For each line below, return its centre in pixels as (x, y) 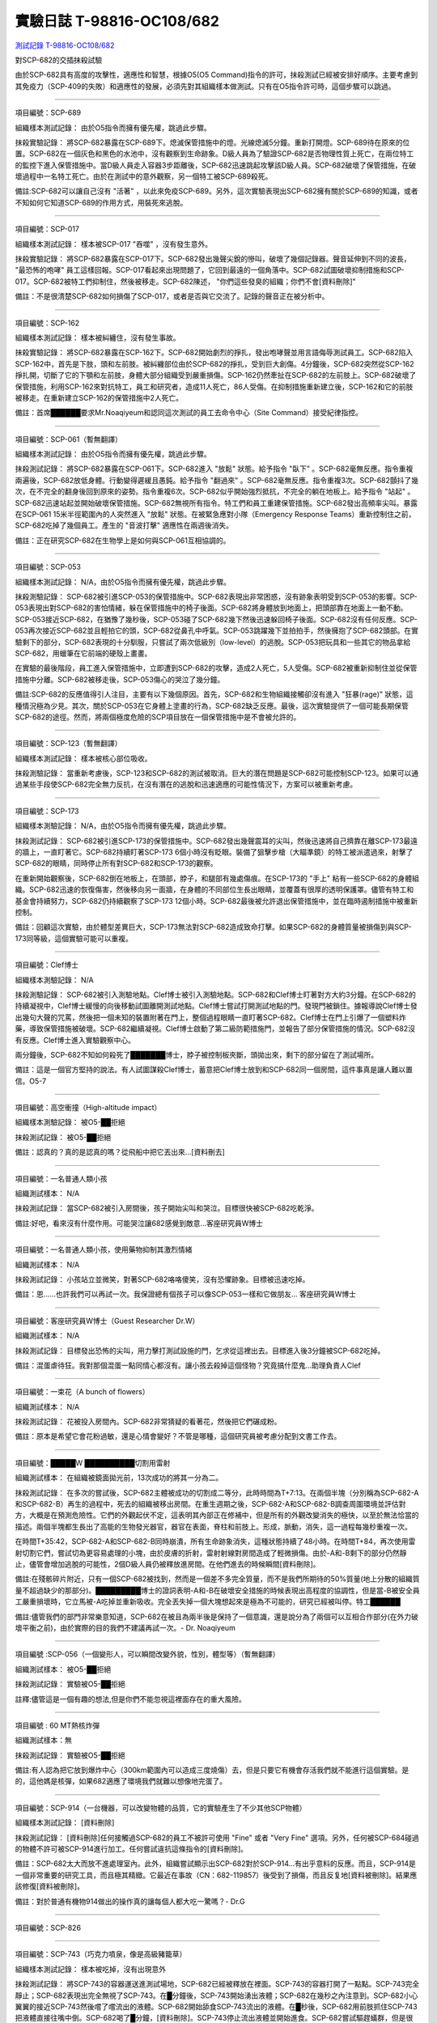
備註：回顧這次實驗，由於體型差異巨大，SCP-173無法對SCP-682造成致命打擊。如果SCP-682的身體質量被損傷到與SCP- (213, 927)
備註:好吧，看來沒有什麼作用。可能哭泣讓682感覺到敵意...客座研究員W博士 (139, 1223)
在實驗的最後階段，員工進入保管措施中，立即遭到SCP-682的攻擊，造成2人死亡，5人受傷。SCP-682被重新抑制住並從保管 (216, 668)
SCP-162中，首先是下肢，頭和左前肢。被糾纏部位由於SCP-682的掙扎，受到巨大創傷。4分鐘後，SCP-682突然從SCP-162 (214, 363)
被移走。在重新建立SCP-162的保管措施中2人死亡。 (99, 397)
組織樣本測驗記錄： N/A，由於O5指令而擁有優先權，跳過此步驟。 (123, 826)
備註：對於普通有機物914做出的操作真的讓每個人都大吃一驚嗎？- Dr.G (130, 1901)
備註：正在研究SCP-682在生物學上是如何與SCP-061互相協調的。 (123, 540)
